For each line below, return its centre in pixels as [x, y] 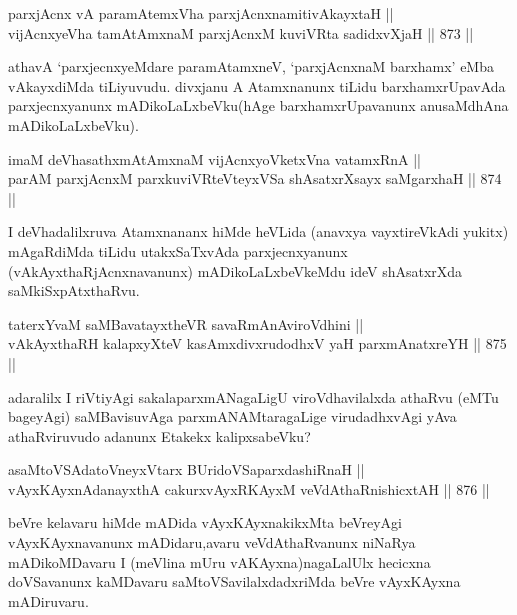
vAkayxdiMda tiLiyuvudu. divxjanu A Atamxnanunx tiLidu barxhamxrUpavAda [257, 85]
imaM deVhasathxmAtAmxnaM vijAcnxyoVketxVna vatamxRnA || [214, 158]
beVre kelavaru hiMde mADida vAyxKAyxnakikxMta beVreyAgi [205, 522]
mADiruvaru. [48, 600]
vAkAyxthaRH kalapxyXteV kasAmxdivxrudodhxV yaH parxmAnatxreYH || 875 [257, 343]
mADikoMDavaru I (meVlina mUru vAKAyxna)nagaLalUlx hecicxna [219, 561]
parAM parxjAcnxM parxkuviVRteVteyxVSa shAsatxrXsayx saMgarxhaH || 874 [255, 178]
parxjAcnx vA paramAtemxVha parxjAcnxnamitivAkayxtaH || [201, 13]
